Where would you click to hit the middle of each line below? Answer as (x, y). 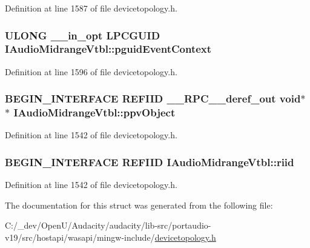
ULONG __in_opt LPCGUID (83, 35)
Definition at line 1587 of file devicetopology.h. (91, 8)
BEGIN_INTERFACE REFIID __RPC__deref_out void (153, 99)
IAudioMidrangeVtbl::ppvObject (94, 112)
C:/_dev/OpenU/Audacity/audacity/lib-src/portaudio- (108, 225)
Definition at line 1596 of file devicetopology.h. (91, 71)
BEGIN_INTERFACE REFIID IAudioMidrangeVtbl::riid (150, 162)
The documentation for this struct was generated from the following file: (139, 205)
